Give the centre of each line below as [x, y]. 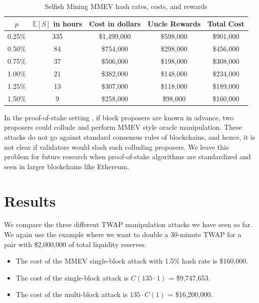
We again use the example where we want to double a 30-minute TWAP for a [123, 234]
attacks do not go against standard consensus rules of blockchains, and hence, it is [130, 137]
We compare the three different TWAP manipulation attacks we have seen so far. [128, 224]
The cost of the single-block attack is [72, 277]
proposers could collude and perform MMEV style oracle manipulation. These [123, 127]
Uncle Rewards [174, 23]
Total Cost [226, 23]
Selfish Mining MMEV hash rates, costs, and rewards [126, 6]
